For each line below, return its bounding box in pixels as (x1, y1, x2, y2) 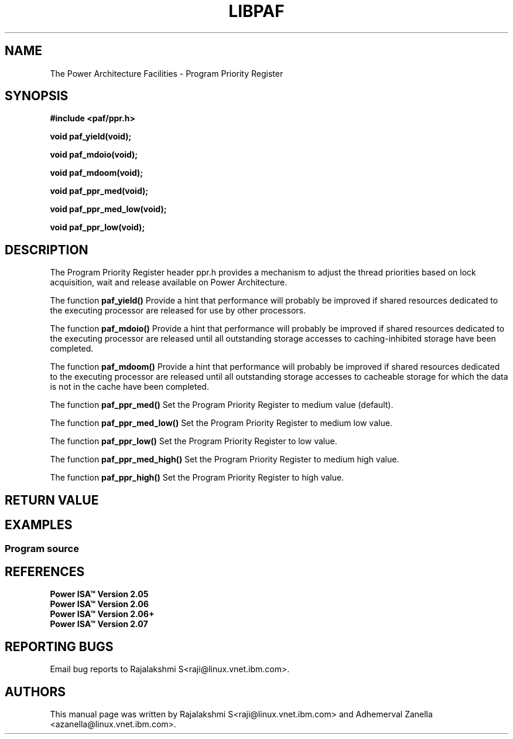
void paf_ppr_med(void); (50, 186, 149, 196)
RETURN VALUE (5, 492, 99, 508)
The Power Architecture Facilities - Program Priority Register (50, 68, 283, 79)
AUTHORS (5, 684, 66, 699)
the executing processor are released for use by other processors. (50, 305, 306, 316)
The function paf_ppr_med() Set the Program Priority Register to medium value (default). (50, 400, 394, 410)
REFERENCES (5, 564, 85, 579)
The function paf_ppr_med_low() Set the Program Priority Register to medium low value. (50, 418, 392, 428)
